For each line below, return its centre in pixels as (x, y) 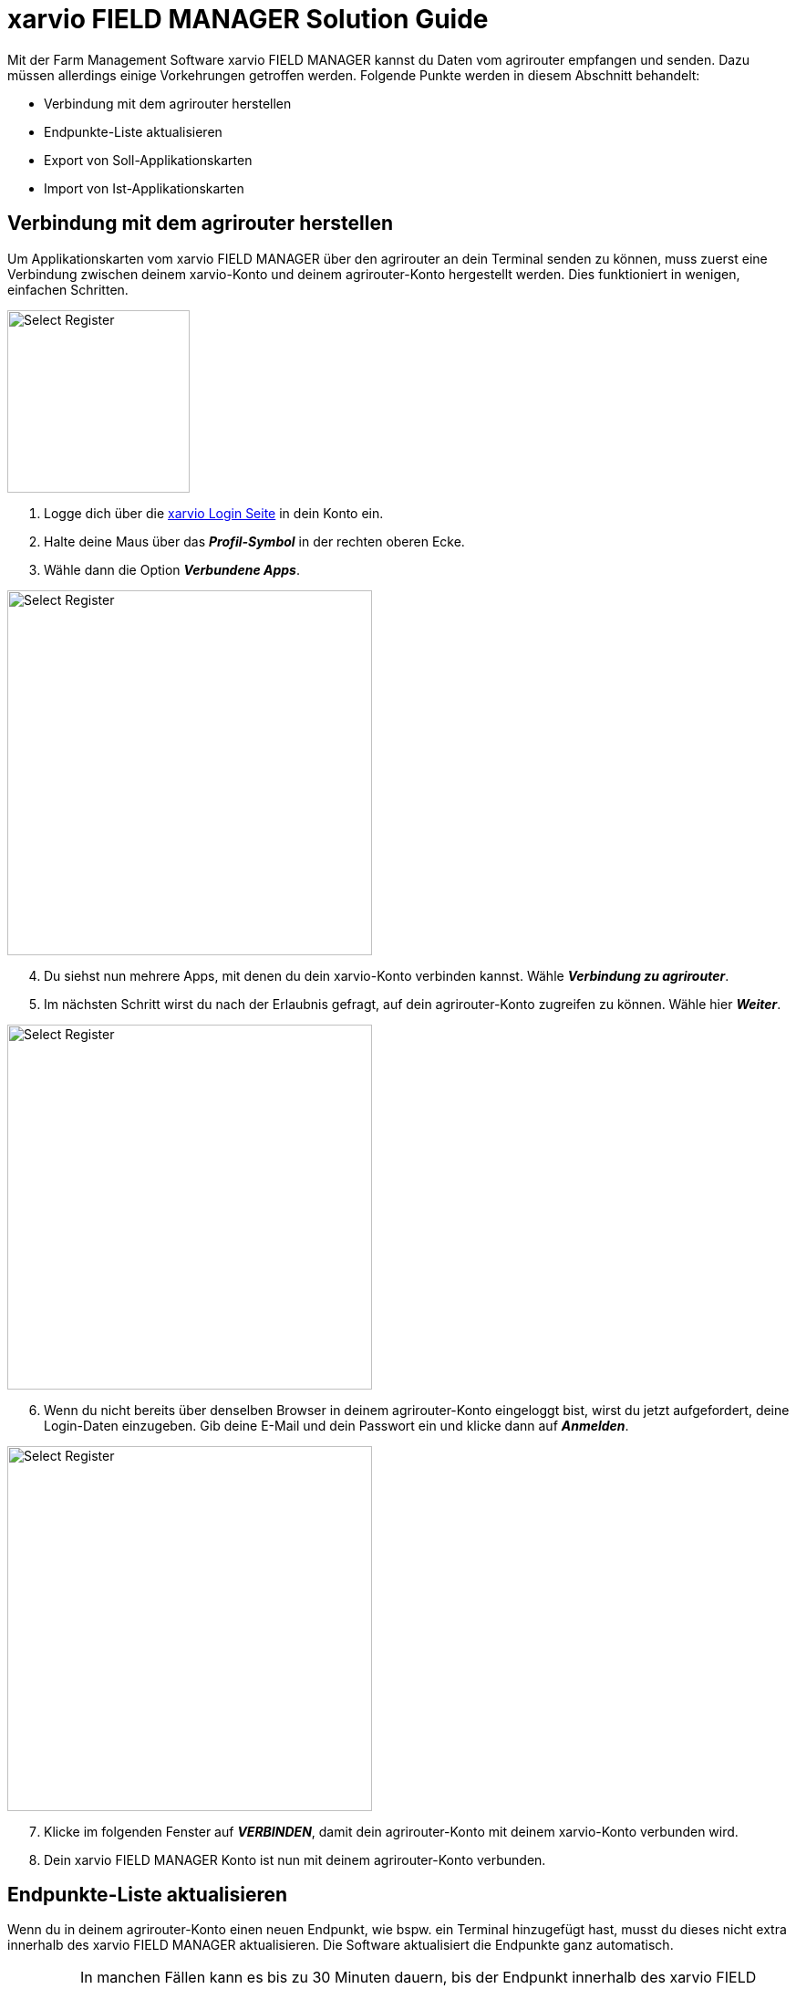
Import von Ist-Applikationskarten (144, 188)
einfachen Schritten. (68, 289)
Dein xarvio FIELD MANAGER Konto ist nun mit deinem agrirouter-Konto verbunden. (295, 1859)
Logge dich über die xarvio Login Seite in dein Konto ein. (214, 513)
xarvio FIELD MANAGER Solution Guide (248, 19)
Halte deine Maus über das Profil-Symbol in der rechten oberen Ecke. (254, 541)
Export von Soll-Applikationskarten (148, 160)
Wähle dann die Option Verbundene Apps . (172, 569)
